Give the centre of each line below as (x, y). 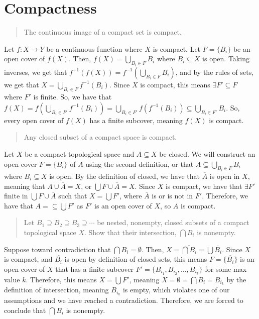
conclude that (25, 310)
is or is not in (172, 196)
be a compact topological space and (80, 153)
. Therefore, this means (61, 279)
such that (73, 196)
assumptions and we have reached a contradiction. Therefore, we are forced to (124, 300)
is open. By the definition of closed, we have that (124, 176)
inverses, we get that (36, 72)
